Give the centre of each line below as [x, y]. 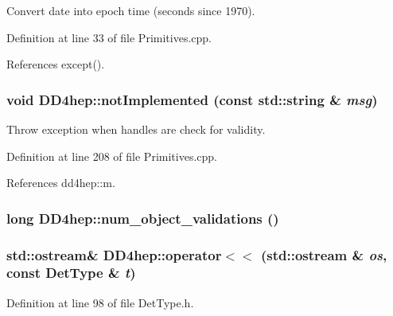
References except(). [56, 64]
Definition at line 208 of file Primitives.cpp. [112, 156]
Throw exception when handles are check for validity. [136, 129]
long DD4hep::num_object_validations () [143, 218]
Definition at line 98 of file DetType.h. [100, 302]
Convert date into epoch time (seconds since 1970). [131, 10]
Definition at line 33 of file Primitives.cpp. [109, 37]
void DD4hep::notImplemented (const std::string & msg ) [192, 99]
